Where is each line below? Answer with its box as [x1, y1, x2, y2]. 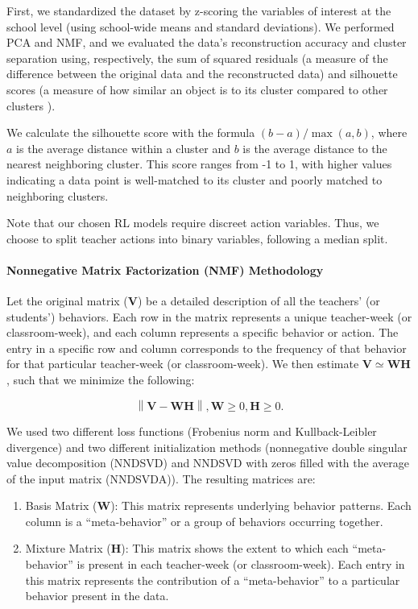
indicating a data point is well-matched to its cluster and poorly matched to [6, 171, 383, 188]
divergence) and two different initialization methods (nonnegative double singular [6, 438, 408, 455]
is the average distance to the [242, 139, 387, 156]
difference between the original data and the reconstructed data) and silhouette [6, 65, 398, 82]
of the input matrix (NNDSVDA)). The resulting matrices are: [6, 470, 316, 487]
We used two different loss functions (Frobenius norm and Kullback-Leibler [6, 422, 377, 439]
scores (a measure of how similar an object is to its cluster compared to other [6, 81, 388, 97]
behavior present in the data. [25, 587, 169, 604]
